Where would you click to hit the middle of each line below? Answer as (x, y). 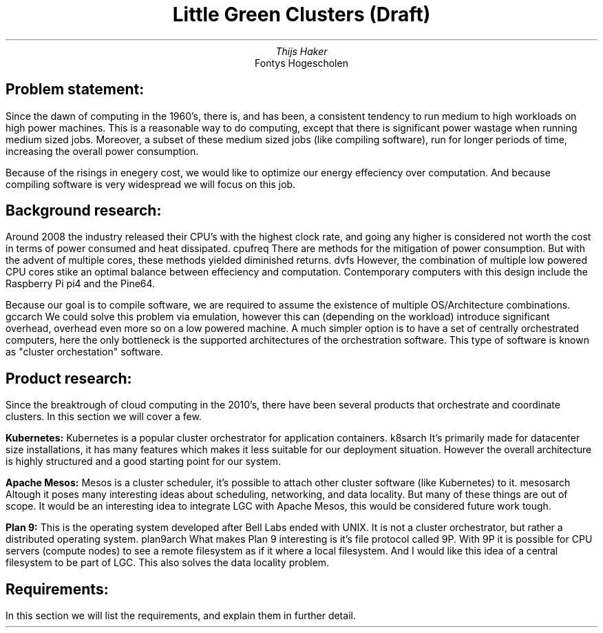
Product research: (69, 378)
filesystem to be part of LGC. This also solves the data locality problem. (168, 563)
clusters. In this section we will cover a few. (104, 417)
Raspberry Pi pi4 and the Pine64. (81, 284)
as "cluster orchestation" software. (85, 352)
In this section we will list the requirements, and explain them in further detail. (181, 616)
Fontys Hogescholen (301, 63)
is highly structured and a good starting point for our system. (144, 461)
